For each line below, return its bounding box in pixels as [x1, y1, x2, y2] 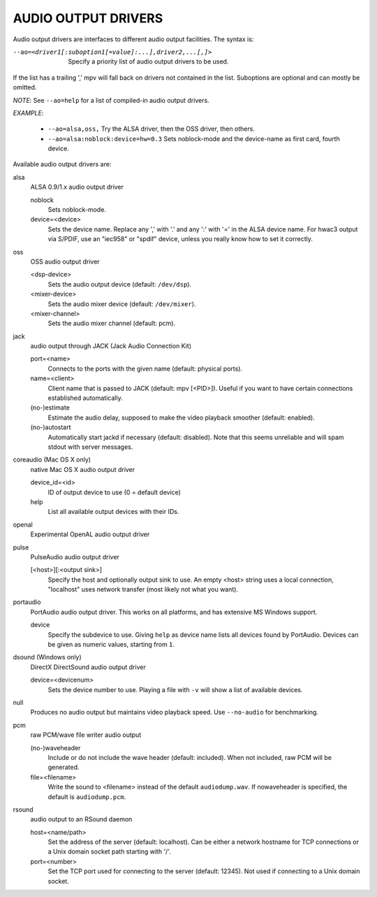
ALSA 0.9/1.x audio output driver [30, 182, 124, 192]
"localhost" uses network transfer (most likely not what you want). [47, 585, 239, 594]
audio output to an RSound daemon [30, 815, 133, 824]
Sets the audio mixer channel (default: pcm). [47, 319, 176, 328]
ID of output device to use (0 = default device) [47, 488, 182, 496]
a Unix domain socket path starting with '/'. [47, 847, 171, 856]
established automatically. [47, 394, 123, 402]
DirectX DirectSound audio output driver [30, 663, 146, 671]
